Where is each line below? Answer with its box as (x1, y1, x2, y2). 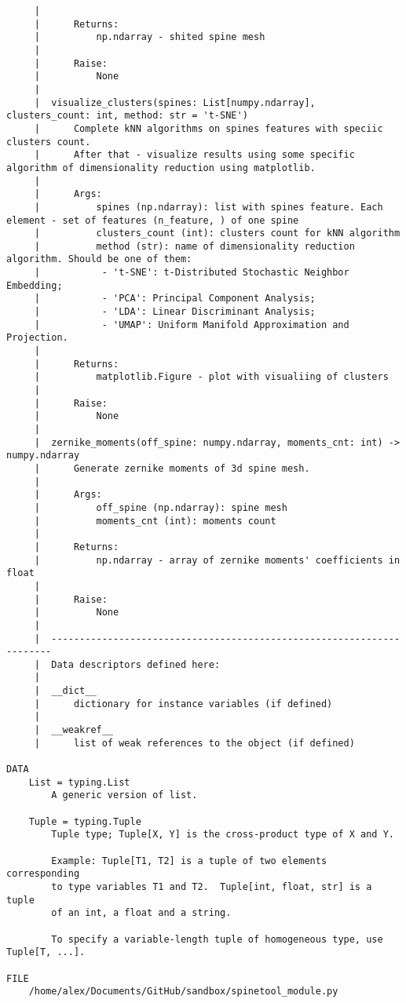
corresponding (6, 868, 80, 880)
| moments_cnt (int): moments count (34, 515, 276, 527)
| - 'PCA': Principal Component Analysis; (34, 293, 316, 305)
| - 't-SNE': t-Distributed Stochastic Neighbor (34, 267, 349, 279)
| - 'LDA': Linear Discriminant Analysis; (34, 306, 316, 318)
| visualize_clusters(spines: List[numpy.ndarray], (34, 97, 316, 108)
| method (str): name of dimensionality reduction (34, 240, 355, 252)
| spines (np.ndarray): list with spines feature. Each (34, 201, 383, 213)
